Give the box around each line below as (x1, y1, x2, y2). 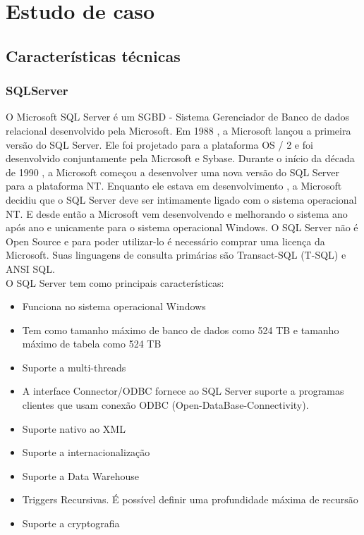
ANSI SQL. (6, 261, 55, 276)
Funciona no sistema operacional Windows (22, 299, 206, 314)
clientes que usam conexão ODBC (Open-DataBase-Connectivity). (22, 398, 309, 412)
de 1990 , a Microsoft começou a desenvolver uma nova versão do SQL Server (6, 164, 340, 179)
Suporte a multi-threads (22, 359, 126, 374)
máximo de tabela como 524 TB (22, 336, 162, 351)
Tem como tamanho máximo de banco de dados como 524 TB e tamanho (22, 322, 339, 337)
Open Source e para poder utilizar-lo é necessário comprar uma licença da (6, 233, 325, 248)
